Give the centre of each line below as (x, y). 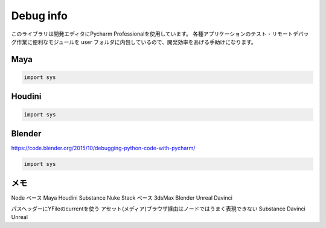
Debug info (40, 16)
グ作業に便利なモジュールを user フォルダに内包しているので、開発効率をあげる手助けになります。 (134, 42)
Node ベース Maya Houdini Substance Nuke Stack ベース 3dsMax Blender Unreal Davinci (122, 198)
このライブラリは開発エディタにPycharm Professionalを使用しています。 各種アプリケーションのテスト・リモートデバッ (160, 34)
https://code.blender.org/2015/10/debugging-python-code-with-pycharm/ (103, 148)
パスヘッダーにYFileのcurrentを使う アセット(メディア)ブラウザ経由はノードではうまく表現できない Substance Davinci (158, 209)
